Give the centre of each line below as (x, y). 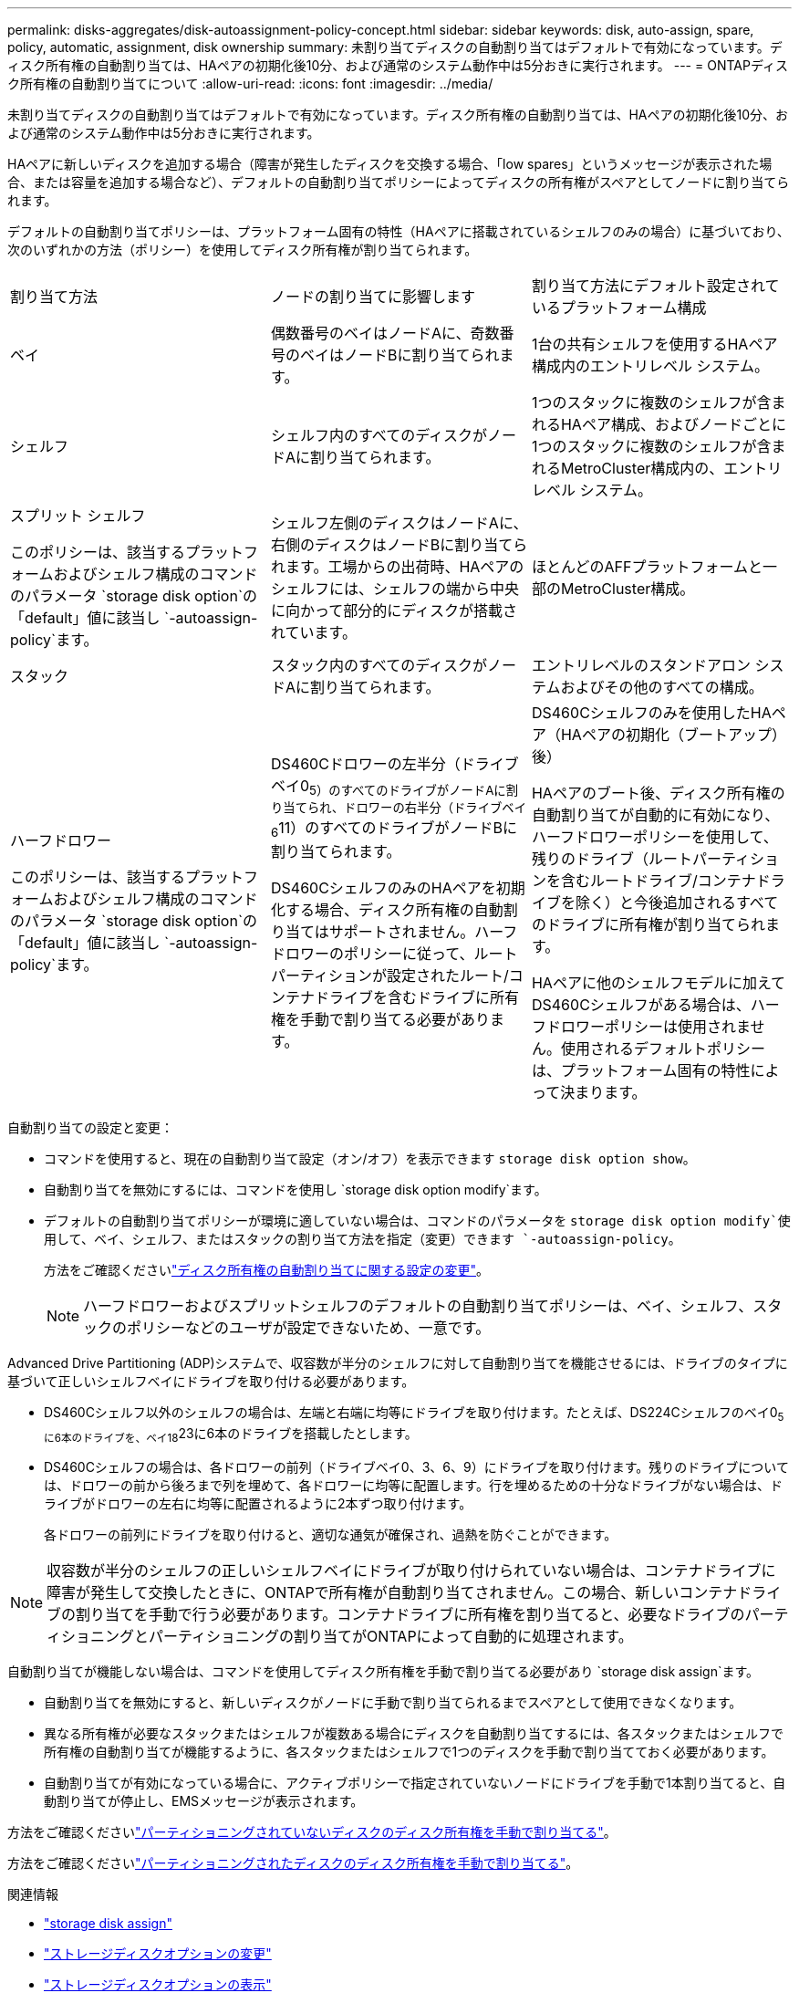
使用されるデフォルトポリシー (663, 1049)
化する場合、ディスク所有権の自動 (387, 910)
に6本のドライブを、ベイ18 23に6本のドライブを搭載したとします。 (231, 1435)
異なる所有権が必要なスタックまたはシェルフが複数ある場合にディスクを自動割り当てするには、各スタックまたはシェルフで (414, 1733)
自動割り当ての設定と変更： (90, 1127)
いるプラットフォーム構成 (619, 308)
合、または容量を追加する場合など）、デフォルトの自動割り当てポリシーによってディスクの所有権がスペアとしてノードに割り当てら (399, 182)
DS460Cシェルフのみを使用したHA (651, 713)
